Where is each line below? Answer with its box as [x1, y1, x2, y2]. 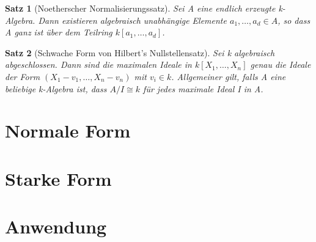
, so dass [277, 13, 310, 26]
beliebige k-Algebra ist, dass [5, 82, 107, 95]
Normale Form [5, 118, 131, 143]
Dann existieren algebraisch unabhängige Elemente [38, 13, 227, 26]
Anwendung [5, 214, 107, 239]
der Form [5, 70, 40, 82]
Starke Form [5, 166, 112, 191]
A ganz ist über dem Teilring [5, 26, 112, 38]
